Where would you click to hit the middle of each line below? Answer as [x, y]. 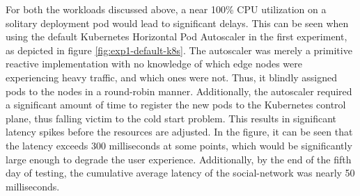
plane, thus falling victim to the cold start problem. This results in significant [171, 118]
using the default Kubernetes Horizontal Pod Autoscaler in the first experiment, [177, 36]
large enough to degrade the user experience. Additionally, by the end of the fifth [179, 159]
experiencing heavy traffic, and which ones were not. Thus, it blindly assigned [172, 77]
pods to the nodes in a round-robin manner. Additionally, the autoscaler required [179, 91]
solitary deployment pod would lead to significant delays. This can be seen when [177, 23]
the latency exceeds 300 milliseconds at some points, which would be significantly [179, 145]
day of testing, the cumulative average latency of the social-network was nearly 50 [180, 173]
